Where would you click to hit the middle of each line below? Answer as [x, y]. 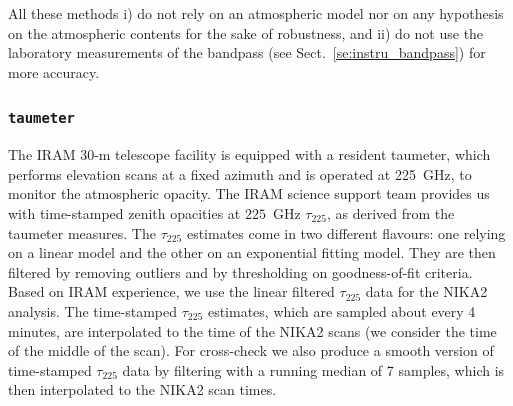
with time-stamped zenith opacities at [124, 212]
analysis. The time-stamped [92, 310]
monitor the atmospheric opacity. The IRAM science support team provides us [249, 193]
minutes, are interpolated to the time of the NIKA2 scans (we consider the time [252, 330]
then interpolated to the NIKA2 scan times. [142, 389]
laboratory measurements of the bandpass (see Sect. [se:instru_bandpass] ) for [247, 52]
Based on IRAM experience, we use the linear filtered [171, 291]
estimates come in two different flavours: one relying [346, 232]
